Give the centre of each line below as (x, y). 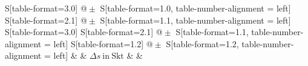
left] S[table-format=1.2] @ (103, 43)
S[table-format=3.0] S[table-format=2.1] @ (84, 32)
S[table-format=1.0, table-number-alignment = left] (195, 8)
